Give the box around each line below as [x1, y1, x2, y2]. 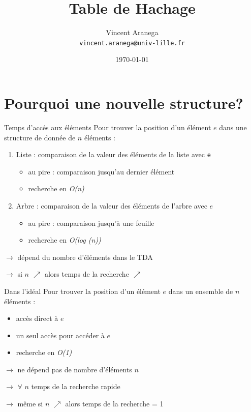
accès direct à [16, 313, 58, 323]
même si [17, 398, 43, 409]
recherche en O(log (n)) [28, 234, 101, 245]
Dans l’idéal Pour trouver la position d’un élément [4, 285, 161, 296]
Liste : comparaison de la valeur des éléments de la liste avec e [16, 149, 211, 160]
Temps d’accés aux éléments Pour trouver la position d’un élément [4, 122, 211, 132]
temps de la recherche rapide [31, 381, 120, 392]
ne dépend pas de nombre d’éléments [17, 364, 132, 374]
